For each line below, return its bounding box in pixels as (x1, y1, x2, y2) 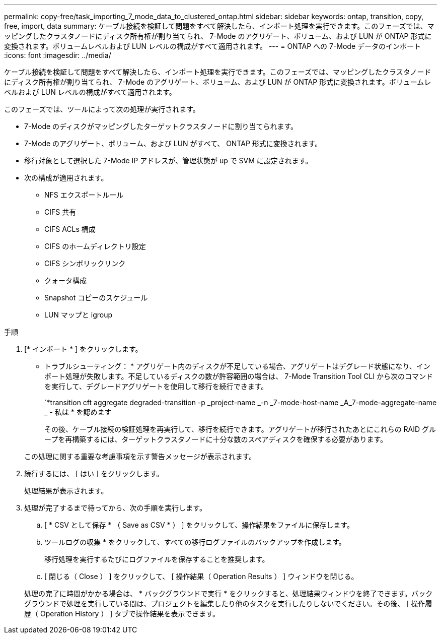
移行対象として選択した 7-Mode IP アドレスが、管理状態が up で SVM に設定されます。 (24, 156, 313, 165)
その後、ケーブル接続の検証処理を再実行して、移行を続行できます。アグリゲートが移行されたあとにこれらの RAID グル (44, 425, 436, 433)
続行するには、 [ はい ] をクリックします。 (24, 469, 164, 478)
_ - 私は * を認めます (44, 408, 112, 416)
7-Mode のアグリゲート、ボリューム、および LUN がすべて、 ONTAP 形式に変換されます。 (24, 139, 322, 148)
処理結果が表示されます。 (24, 486, 108, 495)
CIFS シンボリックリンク (44, 259, 126, 268)
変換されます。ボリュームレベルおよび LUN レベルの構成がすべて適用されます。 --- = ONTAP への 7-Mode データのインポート (4, 42, 421, 50)
